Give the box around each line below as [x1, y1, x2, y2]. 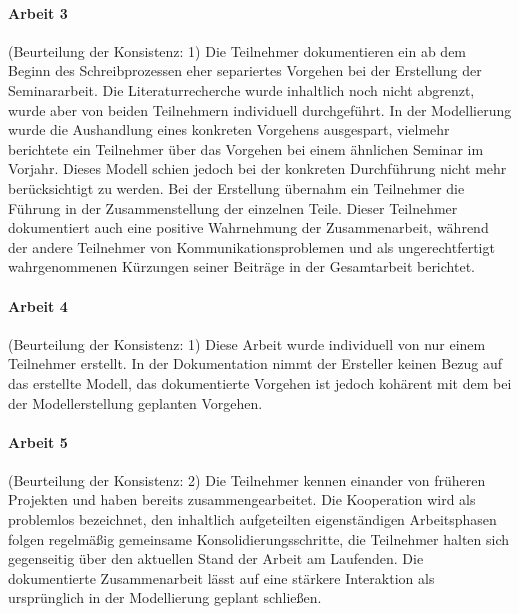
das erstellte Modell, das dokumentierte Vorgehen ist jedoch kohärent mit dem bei [8, 372, 512, 393]
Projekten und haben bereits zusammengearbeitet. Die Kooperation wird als [8, 489, 476, 510]
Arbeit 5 [8, 431, 68, 452]
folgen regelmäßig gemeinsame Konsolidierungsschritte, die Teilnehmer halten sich [8, 528, 510, 549]
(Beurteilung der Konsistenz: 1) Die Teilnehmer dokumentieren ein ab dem [8, 40, 467, 61]
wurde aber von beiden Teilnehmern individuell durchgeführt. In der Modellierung [8, 99, 512, 120]
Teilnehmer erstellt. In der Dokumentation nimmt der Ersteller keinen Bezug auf [8, 353, 503, 374]
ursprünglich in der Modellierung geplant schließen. [8, 587, 322, 608]
